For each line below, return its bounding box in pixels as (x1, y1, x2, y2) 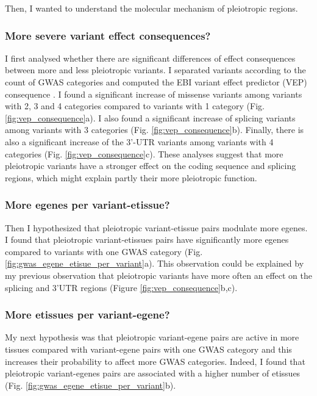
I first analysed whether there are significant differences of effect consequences (5, 51, 296, 64)
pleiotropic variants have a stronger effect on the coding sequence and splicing (5, 159, 296, 172)
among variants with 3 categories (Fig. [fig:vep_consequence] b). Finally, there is (5, 123, 304, 136)
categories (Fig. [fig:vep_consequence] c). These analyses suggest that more (5, 147, 283, 160)
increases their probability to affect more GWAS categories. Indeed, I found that (5, 355, 305, 367)
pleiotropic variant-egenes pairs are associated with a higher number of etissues (5, 367, 301, 380)
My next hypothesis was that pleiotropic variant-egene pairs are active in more (5, 331, 299, 344)
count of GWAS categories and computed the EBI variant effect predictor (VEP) (5, 76, 307, 88)
